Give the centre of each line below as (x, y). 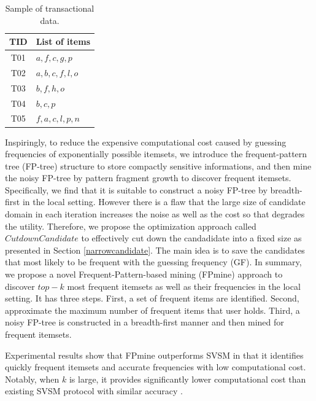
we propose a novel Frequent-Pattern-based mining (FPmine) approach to (144, 274)
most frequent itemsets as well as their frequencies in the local (184, 286)
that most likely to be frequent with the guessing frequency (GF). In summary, (153, 262)
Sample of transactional (50, 8)
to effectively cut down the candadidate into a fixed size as (191, 238)
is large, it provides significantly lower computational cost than (187, 379)
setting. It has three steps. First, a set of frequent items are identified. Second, (152, 298)
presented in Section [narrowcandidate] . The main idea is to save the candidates (155, 250)
